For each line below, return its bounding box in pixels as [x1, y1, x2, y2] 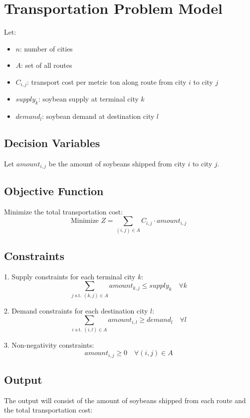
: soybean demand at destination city [42, 111, 154, 121]
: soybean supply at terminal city [38, 94, 139, 104]
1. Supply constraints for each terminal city [4, 271, 136, 281]
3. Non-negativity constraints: [4, 339, 94, 350]
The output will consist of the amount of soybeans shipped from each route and [4, 395, 246, 405]
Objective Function [4, 183, 104, 198]
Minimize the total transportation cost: [4, 206, 123, 216]
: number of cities [20, 43, 73, 53]
